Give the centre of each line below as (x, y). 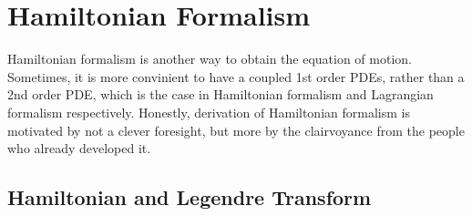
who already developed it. (79, 148)
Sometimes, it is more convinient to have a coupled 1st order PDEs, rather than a (236, 76)
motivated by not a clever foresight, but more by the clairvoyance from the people (236, 130)
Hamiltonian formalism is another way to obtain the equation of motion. (210, 59)
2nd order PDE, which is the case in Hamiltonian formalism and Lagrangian (221, 94)
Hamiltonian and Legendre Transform (190, 197)
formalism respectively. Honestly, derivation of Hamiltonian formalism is (209, 112)
